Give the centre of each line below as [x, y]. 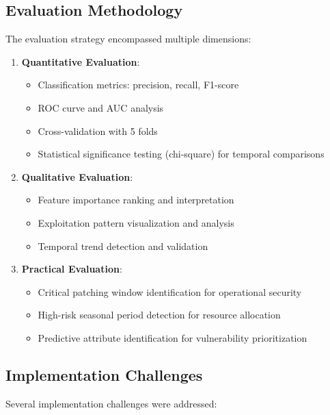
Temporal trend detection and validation [123, 246]
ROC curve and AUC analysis [101, 107]
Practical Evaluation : [72, 269]
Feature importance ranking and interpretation [136, 200]
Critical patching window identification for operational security [170, 291]
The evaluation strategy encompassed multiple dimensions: [128, 39]
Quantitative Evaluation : [81, 61]
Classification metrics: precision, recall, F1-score [138, 85]
